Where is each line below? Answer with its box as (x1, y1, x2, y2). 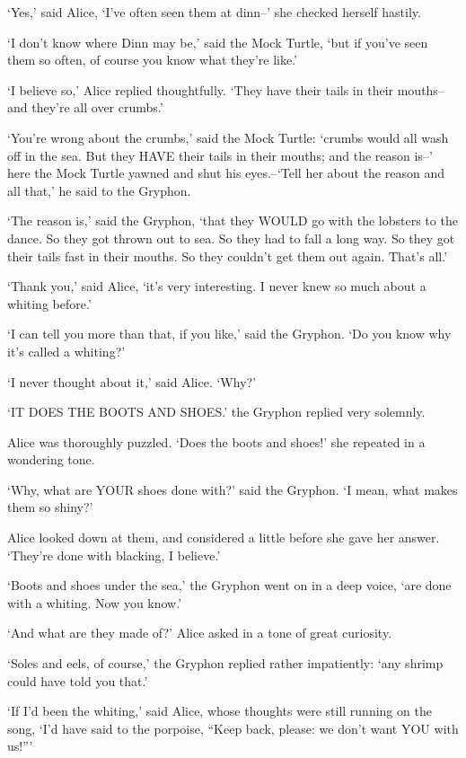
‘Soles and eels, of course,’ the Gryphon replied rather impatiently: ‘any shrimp (7, 654, 444, 673)
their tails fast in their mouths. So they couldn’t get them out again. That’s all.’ (7, 246, 448, 265)
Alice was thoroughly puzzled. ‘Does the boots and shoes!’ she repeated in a (7, 432, 426, 451)
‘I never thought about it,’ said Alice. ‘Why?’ (7, 372, 257, 391)
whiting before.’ (7, 294, 92, 313)
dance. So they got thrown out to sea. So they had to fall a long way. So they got (7, 228, 455, 247)
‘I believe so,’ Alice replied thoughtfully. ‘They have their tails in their (7, 80, 394, 99)
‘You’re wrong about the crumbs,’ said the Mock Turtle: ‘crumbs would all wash (7, 128, 449, 146)
